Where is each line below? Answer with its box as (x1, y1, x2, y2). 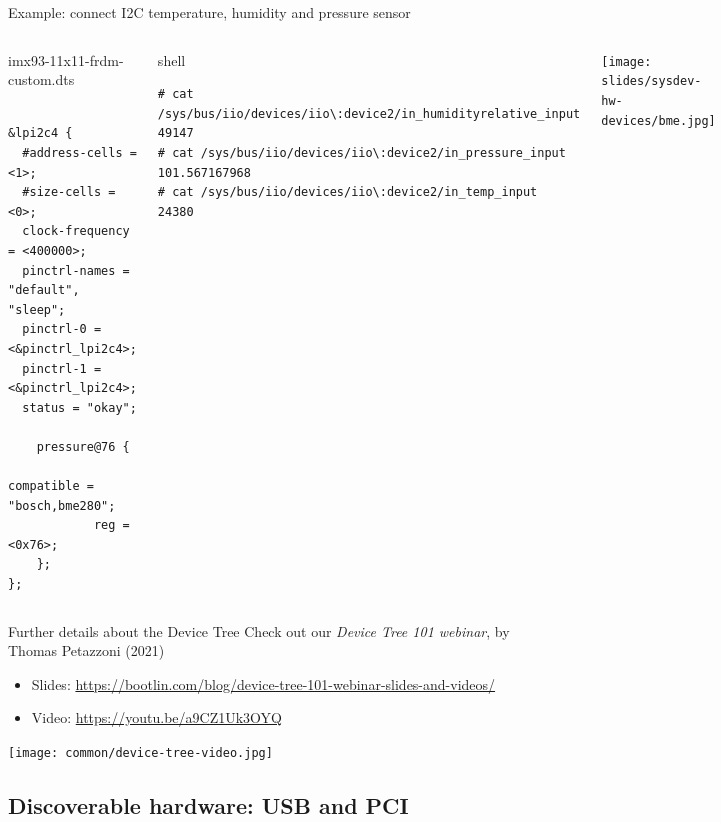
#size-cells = (22, 185, 116, 200)
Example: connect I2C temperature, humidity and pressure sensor (8, 2, 411, 22)
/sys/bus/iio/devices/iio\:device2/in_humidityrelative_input (157, 106, 581, 121)
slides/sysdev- (601, 74, 702, 89)
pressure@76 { (36, 439, 130, 454)
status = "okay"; (22, 400, 137, 415)
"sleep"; (8, 302, 66, 317)
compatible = (8, 479, 94, 494)
